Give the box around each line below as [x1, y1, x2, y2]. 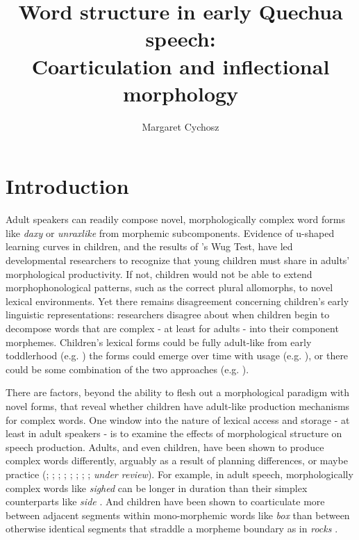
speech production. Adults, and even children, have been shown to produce [6, 439, 324, 454]
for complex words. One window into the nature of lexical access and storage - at [6, 412, 350, 427]
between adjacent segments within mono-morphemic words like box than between [6, 507, 350, 522]
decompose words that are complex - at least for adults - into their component [6, 320, 339, 335]
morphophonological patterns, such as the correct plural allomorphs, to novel [6, 280, 333, 295]
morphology [122, 79, 239, 107]
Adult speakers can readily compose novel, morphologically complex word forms [6, 212, 345, 227]
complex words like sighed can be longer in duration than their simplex [6, 480, 308, 495]
